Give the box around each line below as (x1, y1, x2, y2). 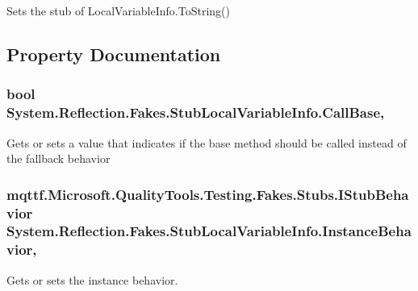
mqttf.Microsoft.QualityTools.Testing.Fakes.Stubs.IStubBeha (6, 184, 409, 204)
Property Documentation (6, 41, 221, 66)
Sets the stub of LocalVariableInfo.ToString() (6, 2, 230, 19)
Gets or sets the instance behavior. (6, 271, 178, 288)
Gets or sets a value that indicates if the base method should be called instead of (6, 134, 407, 151)
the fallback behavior (6, 150, 111, 167)
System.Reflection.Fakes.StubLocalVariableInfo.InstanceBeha (6, 221, 412, 241)
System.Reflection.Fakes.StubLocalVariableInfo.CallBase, (6, 102, 385, 123)
